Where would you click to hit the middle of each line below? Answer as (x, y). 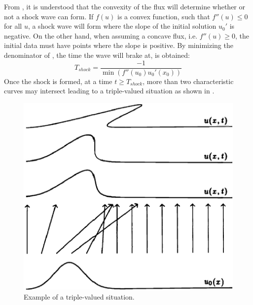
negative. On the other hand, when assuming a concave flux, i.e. (101, 35)
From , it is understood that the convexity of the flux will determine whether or (125, 6)
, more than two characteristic (188, 81)
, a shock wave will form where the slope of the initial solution (122, 26)
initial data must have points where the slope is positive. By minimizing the (119, 45)
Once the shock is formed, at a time (58, 81)
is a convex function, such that (164, 16)
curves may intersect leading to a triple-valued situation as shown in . (109, 91)
